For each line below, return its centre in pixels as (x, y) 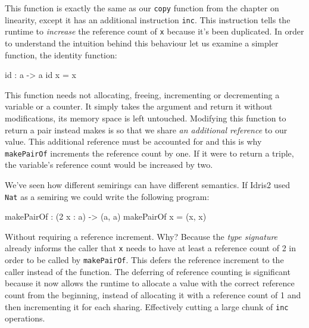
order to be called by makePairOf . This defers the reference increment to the (144, 260)
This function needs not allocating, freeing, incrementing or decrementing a (142, 94)
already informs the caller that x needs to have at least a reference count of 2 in (151, 248)
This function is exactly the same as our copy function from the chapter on (142, 8)
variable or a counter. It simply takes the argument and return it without (139, 106)
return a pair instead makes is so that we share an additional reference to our (146, 129)
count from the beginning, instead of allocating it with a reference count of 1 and (153, 294)
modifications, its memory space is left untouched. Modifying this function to (146, 118)
